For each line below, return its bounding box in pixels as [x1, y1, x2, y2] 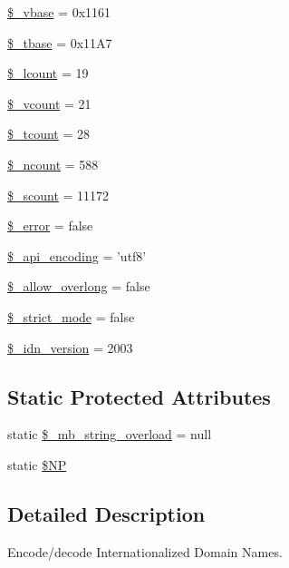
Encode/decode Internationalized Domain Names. [7, 542, 283, 561]
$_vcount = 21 [7, 93, 92, 113]
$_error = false [7, 216, 93, 235]
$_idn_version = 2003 [7, 338, 133, 357]
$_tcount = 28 [7, 124, 91, 143]
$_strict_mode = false [7, 307, 135, 326]
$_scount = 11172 [7, 185, 110, 204]
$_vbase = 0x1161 [7, 3, 111, 21]
